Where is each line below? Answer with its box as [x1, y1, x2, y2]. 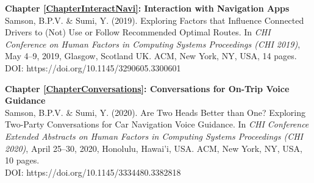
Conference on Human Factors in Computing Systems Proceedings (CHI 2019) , [5, 37, 301, 50]
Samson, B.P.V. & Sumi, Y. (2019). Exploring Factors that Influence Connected [5, 13, 304, 26]
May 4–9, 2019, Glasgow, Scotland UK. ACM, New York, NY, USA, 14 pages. [5, 49, 297, 62]
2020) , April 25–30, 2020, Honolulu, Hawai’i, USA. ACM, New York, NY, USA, [5, 142, 302, 154]
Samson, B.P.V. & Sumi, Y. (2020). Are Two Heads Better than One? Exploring [5, 106, 306, 118]
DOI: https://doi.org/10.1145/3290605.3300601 [5, 61, 181, 74]
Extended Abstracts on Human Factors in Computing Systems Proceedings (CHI [5, 129, 303, 142]
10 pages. [5, 154, 40, 167]
